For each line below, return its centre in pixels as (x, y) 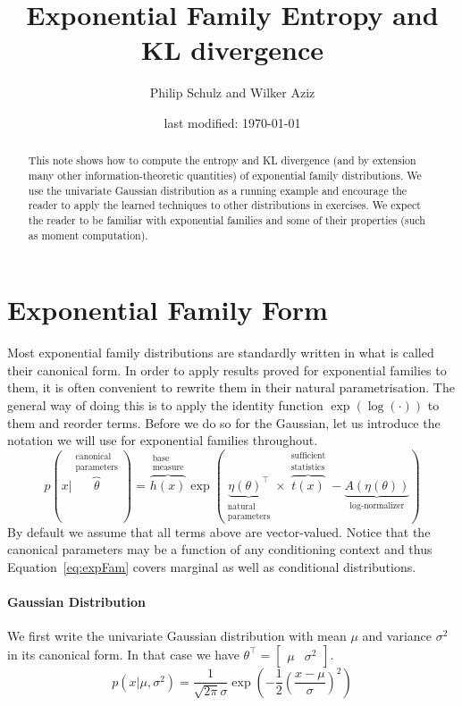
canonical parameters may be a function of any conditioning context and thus (220, 549)
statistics (308, 467)
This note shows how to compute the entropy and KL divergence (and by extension (222, 160)
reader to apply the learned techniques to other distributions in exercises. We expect (224, 205)
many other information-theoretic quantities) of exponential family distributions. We (225, 175)
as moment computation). (88, 235)
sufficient (308, 456)
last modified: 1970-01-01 (232, 122)
